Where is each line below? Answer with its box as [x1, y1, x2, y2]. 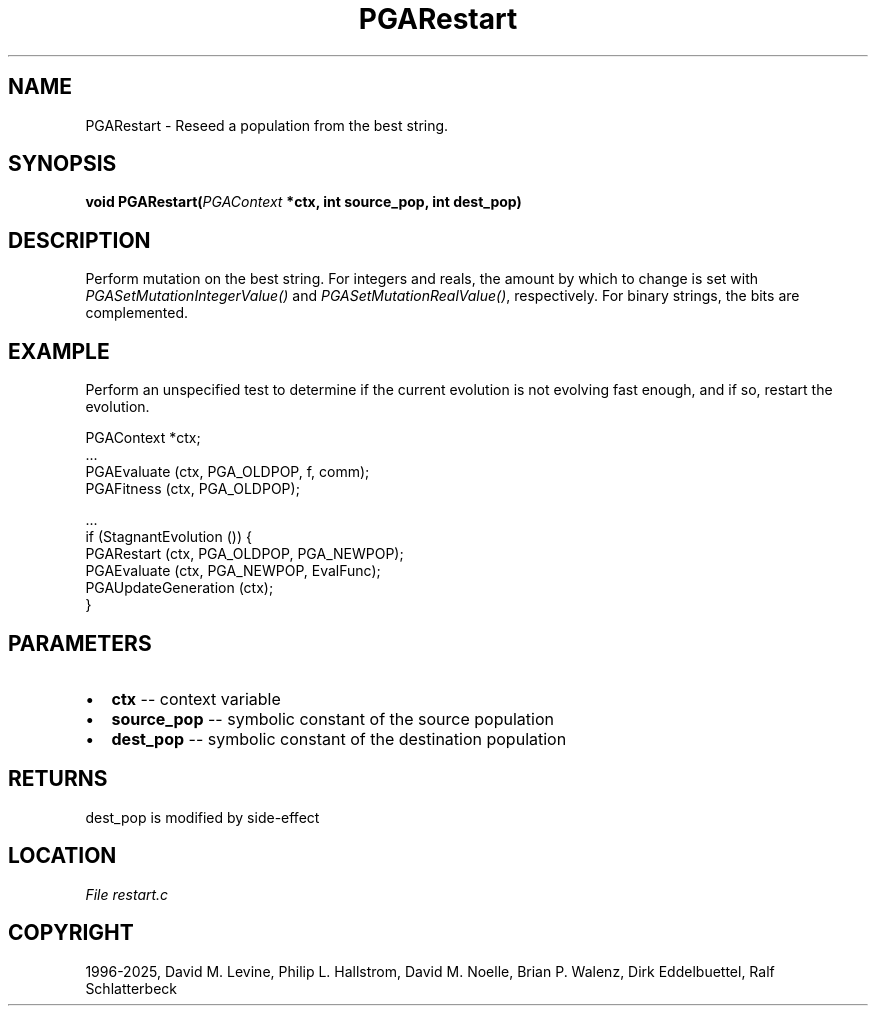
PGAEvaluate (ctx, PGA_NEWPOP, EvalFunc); [85, 562, 381, 580]
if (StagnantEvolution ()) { [85, 528, 252, 546]
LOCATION [8, 843, 117, 869]
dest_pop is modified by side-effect [85, 808, 320, 826]
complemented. [85, 304, 189, 322]
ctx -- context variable [111, 688, 281, 709]
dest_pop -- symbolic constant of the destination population [111, 728, 567, 749]
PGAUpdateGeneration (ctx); [85, 579, 274, 597]
